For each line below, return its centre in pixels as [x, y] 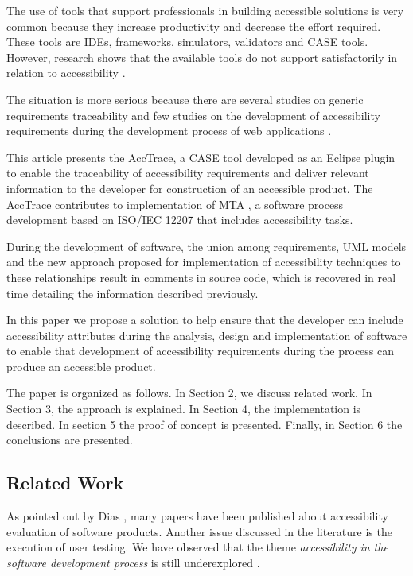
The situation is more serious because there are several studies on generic [185, 99]
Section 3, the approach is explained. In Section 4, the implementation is [184, 409]
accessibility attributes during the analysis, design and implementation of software [207, 335]
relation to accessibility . [66, 73]
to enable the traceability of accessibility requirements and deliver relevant [188, 173]
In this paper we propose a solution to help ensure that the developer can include [205, 320]
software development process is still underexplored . [133, 562]
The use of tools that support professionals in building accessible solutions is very [205, 10]
